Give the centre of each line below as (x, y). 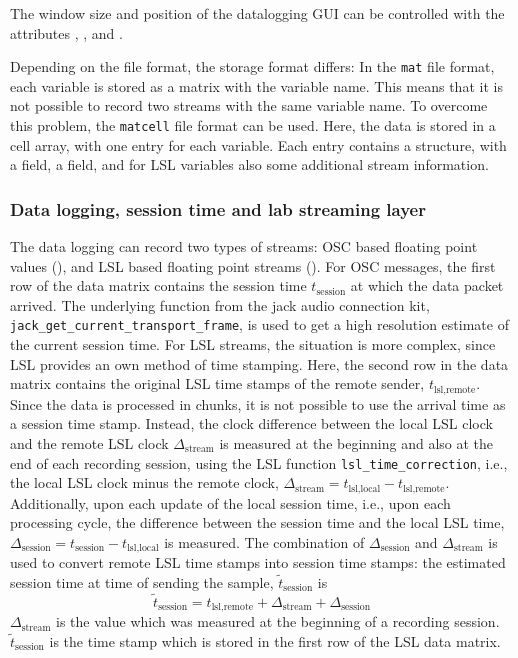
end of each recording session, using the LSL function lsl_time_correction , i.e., (259, 462)
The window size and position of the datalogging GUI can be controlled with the (257, 13)
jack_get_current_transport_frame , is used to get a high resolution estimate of (259, 324)
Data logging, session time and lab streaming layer (218, 208)
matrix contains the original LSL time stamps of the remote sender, (217, 383)
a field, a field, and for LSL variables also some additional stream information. (249, 164)
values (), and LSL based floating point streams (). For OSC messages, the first (253, 265)
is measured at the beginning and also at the (356, 442)
